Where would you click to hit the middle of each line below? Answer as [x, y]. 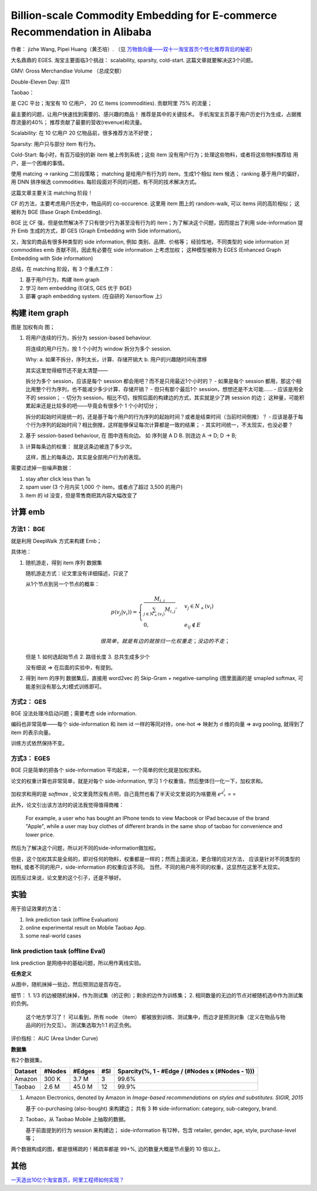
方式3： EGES [31, 758]
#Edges [84, 1072]
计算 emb [28, 512]
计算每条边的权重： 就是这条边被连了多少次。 [80, 446]
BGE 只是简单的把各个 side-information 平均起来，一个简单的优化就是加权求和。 [108, 770]
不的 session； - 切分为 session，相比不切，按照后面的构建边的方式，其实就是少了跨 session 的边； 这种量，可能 [162, 398]
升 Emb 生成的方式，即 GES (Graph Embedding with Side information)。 [97, 231]
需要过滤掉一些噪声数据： [42, 468]
